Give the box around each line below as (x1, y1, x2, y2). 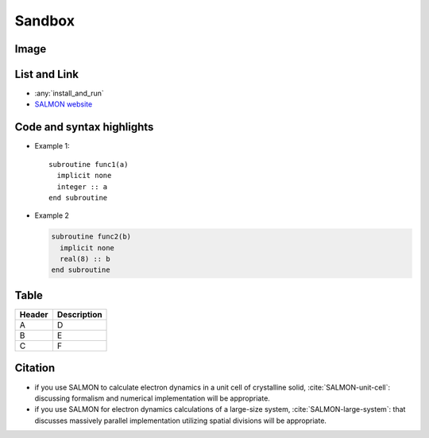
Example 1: (34, 141, 70, 151)
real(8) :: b (60, 254, 110, 264)
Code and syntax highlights (14, 120, 154, 134)
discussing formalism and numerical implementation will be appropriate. (34, 393, 270, 403)
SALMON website (34, 99, 93, 109)
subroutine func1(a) (48, 160, 129, 169)
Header (19, 308, 48, 320)
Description (56, 308, 102, 320)
